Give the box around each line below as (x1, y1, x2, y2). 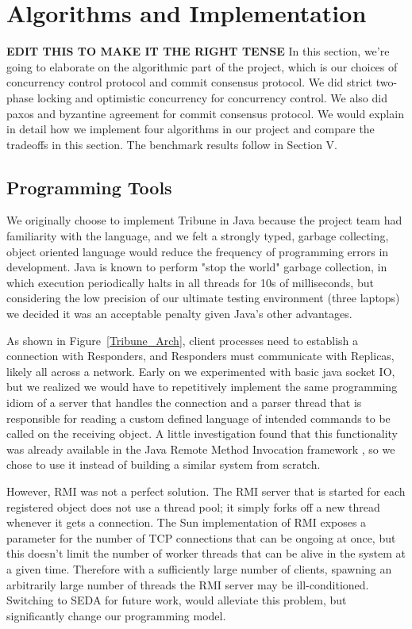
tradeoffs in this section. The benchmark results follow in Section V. (6, 136, 337, 152)
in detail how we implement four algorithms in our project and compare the (6, 121, 375, 137)
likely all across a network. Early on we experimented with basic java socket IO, (6, 362, 395, 379)
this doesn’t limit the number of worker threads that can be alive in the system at (6, 545, 406, 562)
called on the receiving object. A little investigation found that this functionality (6, 425, 398, 442)
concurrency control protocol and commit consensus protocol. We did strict (6, 74, 372, 90)
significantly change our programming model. (6, 607, 226, 623)
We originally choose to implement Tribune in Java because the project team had (6, 212, 402, 228)
